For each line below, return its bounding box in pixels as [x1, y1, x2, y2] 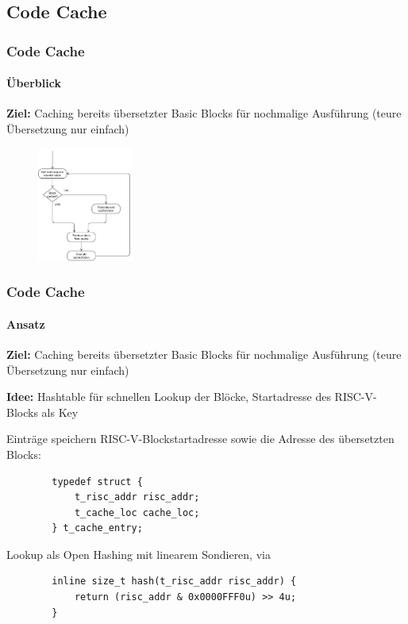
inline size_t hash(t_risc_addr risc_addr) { [52, 576, 297, 587]
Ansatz [6, 315, 45, 332]
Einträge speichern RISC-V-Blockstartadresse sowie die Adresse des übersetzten [6, 430, 395, 447]
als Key [41, 403, 79, 420]
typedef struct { [52, 476, 143, 487]
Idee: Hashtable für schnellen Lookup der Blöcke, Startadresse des [6, 388, 331, 405]
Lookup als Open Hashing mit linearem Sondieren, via [6, 545, 271, 562]
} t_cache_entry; [52, 522, 143, 534]
